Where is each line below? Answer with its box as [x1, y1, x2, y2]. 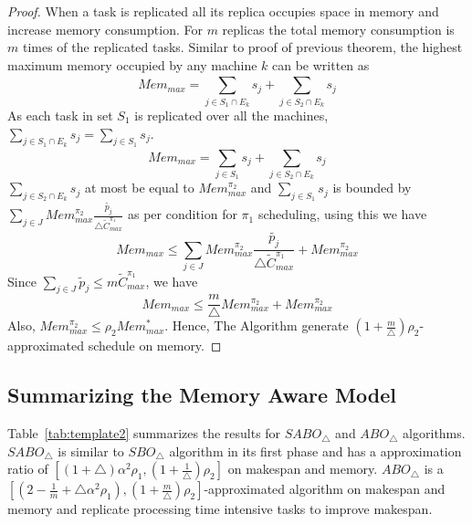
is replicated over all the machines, [134, 105, 329, 124]
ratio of [7, 459, 48, 478]
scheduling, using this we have [257, 204, 427, 224]
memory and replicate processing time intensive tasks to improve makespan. [7, 499, 433, 519]
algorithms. [403, 424, 466, 443]
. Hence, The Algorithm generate [164, 316, 349, 335]
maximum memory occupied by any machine [7, 55, 257, 74]
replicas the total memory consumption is [222, 19, 455, 38]
